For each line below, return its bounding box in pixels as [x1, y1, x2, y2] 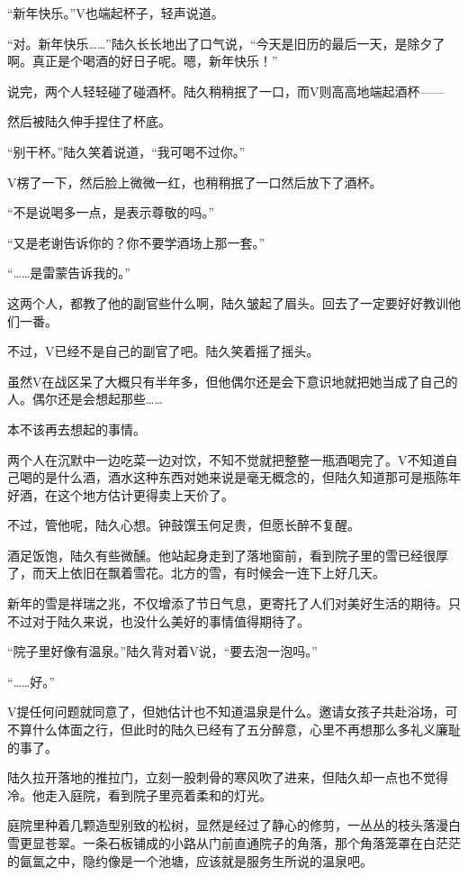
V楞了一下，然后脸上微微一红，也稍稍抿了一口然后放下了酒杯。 [7, 172, 382, 191]
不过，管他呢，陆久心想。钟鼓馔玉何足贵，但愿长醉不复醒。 [7, 516, 360, 534]
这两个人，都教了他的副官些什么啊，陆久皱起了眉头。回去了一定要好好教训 [7, 293, 448, 312]
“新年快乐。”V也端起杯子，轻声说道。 [7, 4, 224, 22]
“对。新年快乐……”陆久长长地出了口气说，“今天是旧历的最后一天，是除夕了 [7, 33, 445, 52]
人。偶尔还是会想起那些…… [7, 389, 163, 408]
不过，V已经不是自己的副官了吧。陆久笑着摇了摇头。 [7, 342, 319, 360]
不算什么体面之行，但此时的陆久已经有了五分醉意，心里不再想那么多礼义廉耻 [7, 720, 461, 739]
